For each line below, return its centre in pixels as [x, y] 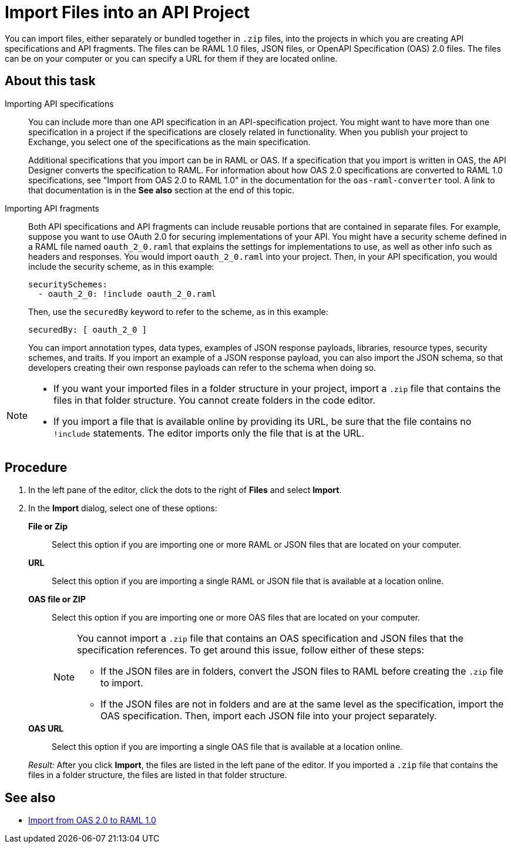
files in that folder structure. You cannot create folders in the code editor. [215, 400]
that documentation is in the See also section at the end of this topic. [162, 190]
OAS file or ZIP [57, 599]
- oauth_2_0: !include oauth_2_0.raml [127, 294]
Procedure [36, 468]
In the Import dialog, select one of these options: [123, 508]
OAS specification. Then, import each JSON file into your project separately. [269, 716]
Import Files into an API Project [127, 12]
